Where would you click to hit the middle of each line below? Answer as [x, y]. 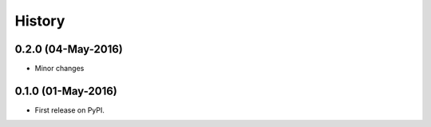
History [40, 21]
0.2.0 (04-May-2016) [69, 49]
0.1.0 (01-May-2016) [66, 91]
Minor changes [59, 69]
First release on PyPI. [70, 110]
